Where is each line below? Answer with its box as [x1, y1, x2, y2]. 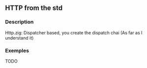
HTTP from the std [5, 4, 63, 12]
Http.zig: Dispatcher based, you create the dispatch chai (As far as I [5, 29, 143, 36]
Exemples [5, 47, 29, 54]
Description [5, 19, 34, 25]
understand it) [5, 35, 34, 41]
